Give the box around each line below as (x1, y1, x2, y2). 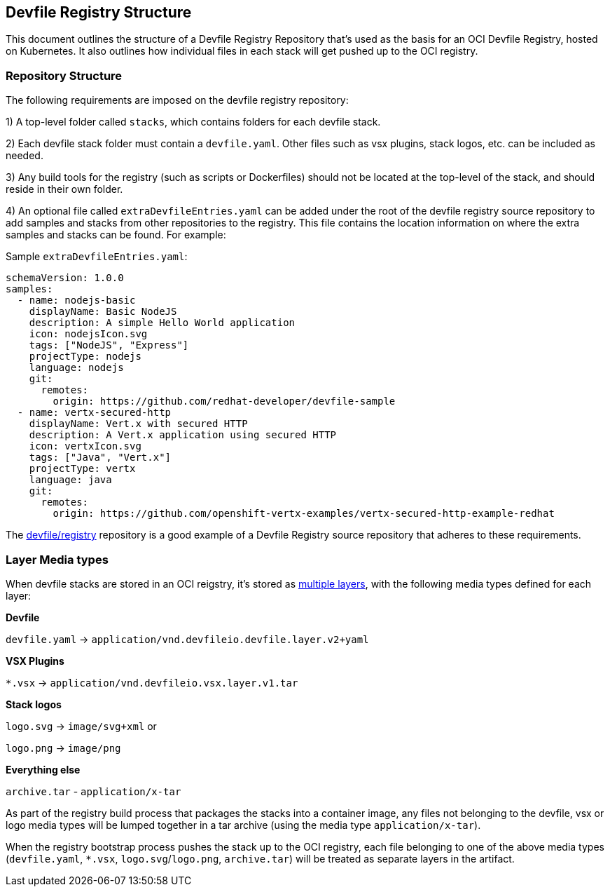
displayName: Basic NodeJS (29, 306, 177, 318)
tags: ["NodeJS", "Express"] (29, 339, 189, 351)
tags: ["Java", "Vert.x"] (29, 452, 172, 464)
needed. (6, 149, 43, 162)
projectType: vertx (29, 463, 136, 475)
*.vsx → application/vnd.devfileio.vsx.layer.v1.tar (6, 676, 298, 689)
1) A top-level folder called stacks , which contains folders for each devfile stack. (6, 116, 381, 128)
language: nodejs (29, 362, 124, 374)
